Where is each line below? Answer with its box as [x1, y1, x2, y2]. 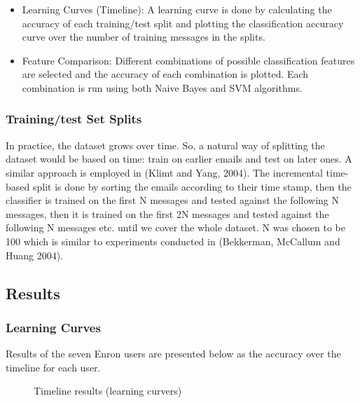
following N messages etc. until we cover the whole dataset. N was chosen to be [6, 220, 345, 235]
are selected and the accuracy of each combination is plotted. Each [22, 67, 309, 81]
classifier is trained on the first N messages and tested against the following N [6, 193, 339, 207]
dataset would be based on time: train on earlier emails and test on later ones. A [6, 151, 352, 166]
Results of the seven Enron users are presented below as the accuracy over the [6, 346, 341, 361]
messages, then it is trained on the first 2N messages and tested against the [6, 206, 329, 221]
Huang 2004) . [6, 247, 64, 262]
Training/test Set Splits [6, 110, 142, 128]
